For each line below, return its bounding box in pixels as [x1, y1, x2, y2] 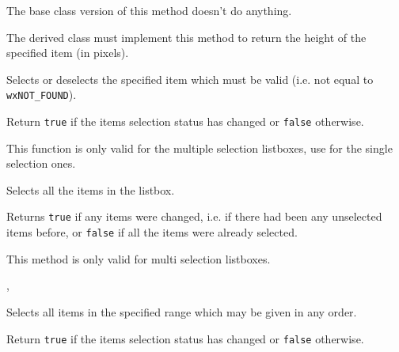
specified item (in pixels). [6, 44, 129, 61]
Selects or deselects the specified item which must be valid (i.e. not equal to [6, 70, 374, 87]
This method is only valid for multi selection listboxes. [6, 250, 271, 267]
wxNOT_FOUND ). [6, 86, 77, 103]
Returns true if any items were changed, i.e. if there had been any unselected [6, 208, 382, 225]
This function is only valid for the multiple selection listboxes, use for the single [6, 139, 393, 156]
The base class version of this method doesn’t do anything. [6, 2, 292, 18]
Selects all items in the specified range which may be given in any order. [6, 303, 357, 320]
